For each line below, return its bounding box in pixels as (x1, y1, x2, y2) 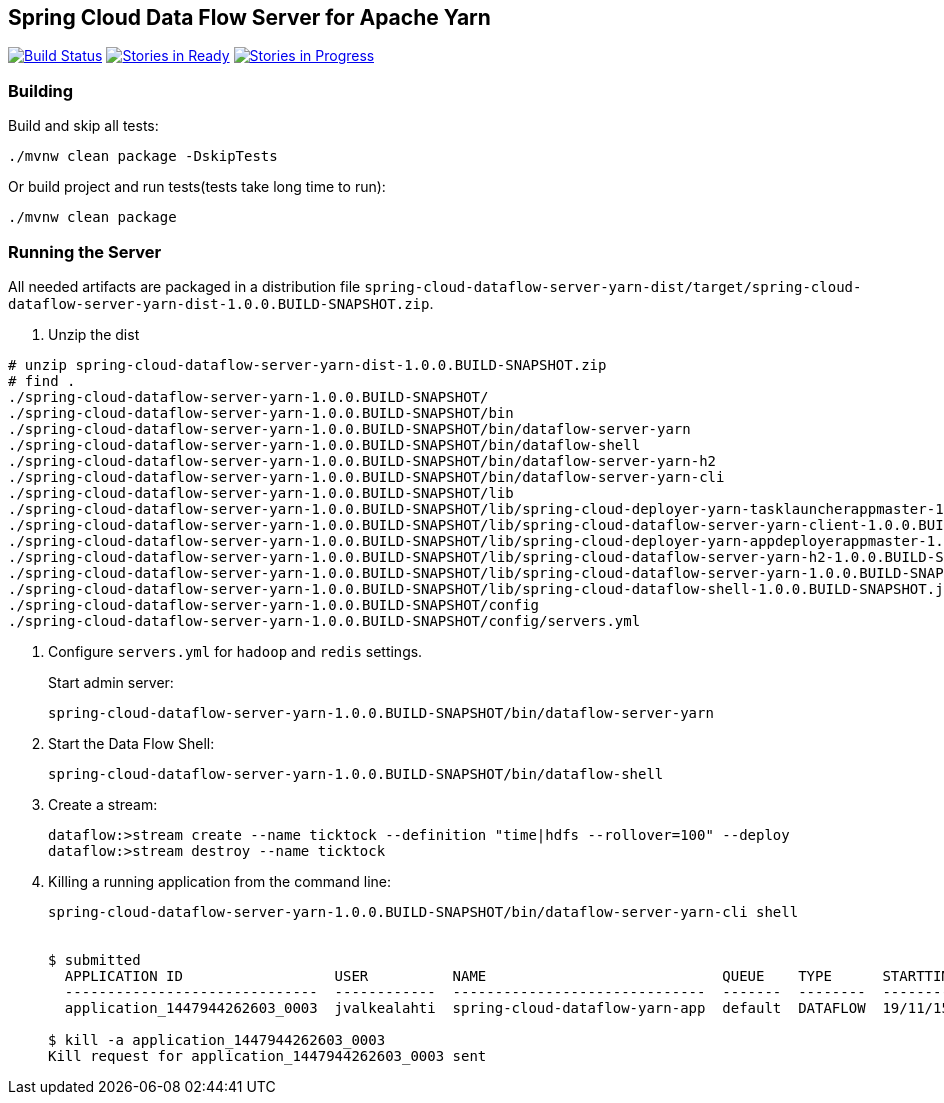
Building (8, 80, 74, 101)
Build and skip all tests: (8, 117, 159, 135)
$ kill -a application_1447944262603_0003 (48, 1031, 386, 1048)
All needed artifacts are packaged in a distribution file (8, 277, 361, 295)
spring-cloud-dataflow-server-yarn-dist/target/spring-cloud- (364, 278, 862, 295)
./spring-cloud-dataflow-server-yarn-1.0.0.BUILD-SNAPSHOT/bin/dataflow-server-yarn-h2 (8, 452, 717, 469)
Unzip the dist (48, 325, 140, 343)
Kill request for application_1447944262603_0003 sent (48, 1047, 487, 1064)
